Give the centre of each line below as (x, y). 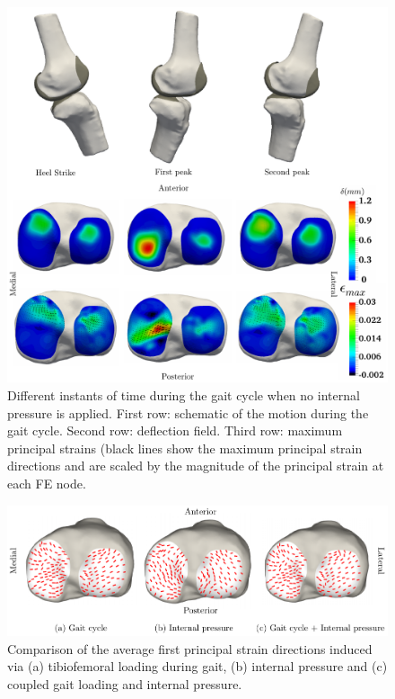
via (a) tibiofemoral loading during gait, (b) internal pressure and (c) (197, 666)
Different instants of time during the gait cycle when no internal (184, 394)
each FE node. (47, 483)
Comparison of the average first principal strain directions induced (190, 648)
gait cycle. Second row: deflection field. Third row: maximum (175, 430)
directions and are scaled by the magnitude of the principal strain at (196, 466)
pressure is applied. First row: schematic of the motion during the (188, 412)
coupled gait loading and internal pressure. (125, 684)
